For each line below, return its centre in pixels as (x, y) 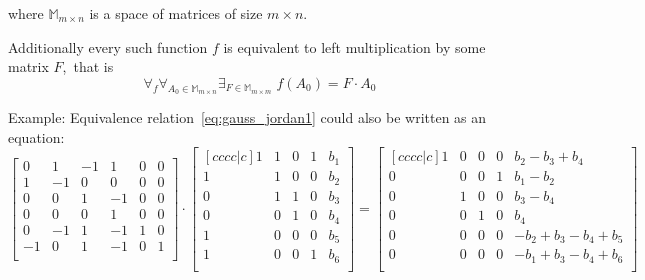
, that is (88, 66)
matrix (28, 66)
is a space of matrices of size (176, 13)
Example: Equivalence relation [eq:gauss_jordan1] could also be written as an (247, 116)
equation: (36, 136)
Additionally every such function (108, 46)
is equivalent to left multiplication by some (354, 46)
